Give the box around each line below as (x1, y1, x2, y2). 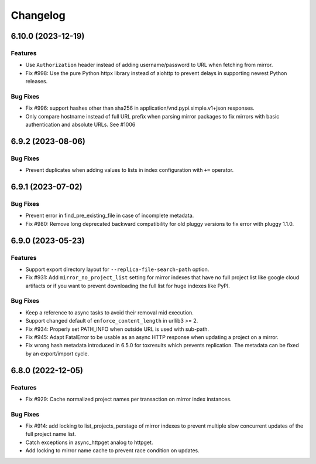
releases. (25, 78, 48, 85)
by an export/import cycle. (25, 350, 90, 357)
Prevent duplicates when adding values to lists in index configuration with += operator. (25, 167, 234, 174)
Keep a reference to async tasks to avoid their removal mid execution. (25, 309, 194, 316)
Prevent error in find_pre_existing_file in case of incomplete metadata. (25, 212, 194, 219)
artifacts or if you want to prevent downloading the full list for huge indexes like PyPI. (25, 282, 231, 289)
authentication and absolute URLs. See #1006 (25, 121, 136, 128)
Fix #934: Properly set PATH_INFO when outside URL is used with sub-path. (25, 326, 209, 333)
